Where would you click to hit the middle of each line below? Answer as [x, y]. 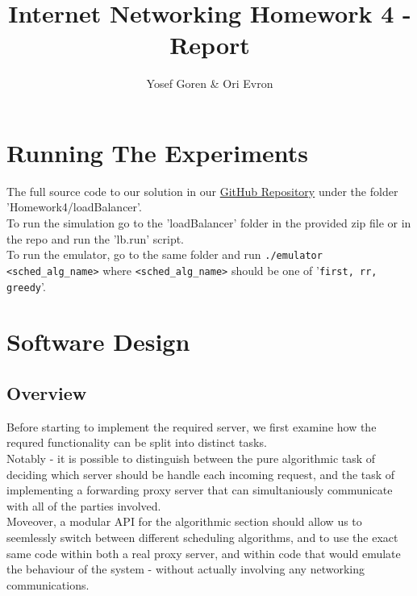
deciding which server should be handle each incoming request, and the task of [201, 474]
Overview [47, 392]
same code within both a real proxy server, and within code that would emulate [204, 553]
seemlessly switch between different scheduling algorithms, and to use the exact [202, 537]
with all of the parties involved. [84, 505]
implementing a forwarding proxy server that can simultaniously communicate [200, 490]
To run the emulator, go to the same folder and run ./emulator [165, 254]
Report [210, 45]
